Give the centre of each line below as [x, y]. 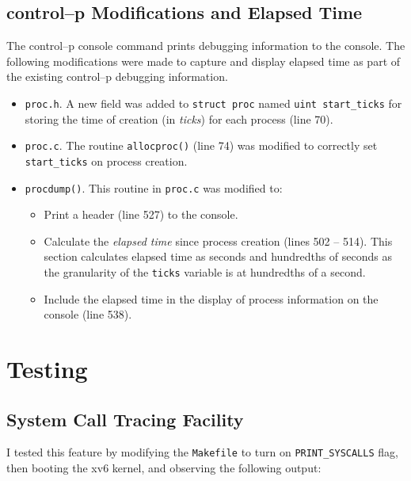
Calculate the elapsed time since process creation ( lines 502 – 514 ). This [218, 240]
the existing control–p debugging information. [117, 76]
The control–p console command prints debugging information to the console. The [206, 46]
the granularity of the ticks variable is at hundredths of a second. [205, 271]
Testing [47, 369]
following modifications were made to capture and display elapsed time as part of [204, 61]
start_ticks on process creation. [106, 160]
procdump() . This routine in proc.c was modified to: [154, 187]
